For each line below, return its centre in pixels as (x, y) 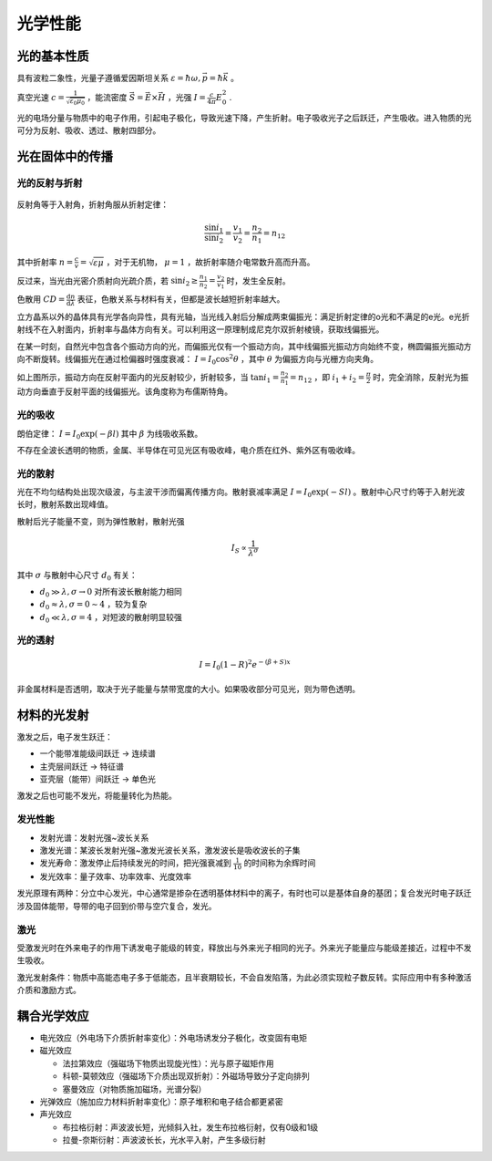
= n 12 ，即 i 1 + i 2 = (327, 378)
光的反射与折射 (50, 183)
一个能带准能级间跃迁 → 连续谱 (98, 753)
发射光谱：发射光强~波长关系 (94, 837)
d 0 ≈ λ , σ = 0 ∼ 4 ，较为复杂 (93, 605)
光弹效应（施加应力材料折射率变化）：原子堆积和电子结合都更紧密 (161, 1102)
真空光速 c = (41, 98)
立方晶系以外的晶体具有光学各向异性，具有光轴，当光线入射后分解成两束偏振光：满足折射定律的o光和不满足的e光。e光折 (243, 317)
